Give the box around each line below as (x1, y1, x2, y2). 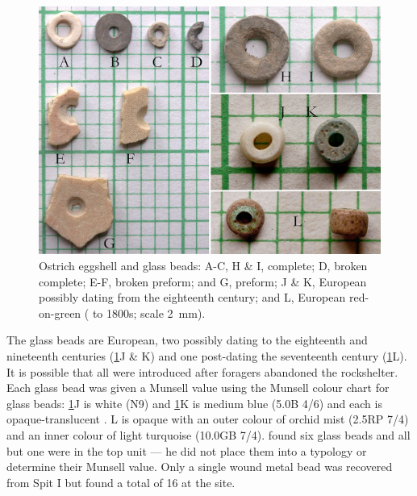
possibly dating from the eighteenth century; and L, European (39, 289, 346, 306)
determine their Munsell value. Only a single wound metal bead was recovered (6, 458, 393, 475)
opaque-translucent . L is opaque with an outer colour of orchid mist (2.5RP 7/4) (6, 411, 409, 427)
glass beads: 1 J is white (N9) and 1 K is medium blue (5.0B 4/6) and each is (6, 394, 382, 411)
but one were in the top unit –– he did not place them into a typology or (6, 442, 367, 459)
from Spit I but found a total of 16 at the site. (6, 473, 236, 490)
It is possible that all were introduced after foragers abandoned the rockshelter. (6, 363, 398, 380)
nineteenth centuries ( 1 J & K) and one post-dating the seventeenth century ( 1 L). (6, 347, 407, 364)
